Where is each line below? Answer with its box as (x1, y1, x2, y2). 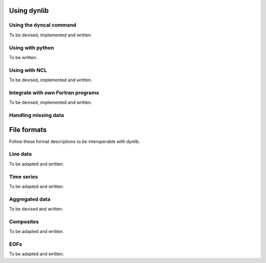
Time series (9, 173, 38, 180)
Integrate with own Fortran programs (9, 89, 100, 96)
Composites (9, 218, 39, 225)
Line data (9, 151, 32, 158)
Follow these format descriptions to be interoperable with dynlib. (9, 138, 140, 144)
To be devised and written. (9, 206, 64, 212)
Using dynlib (9, 6, 49, 15)
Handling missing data (9, 111, 64, 118)
